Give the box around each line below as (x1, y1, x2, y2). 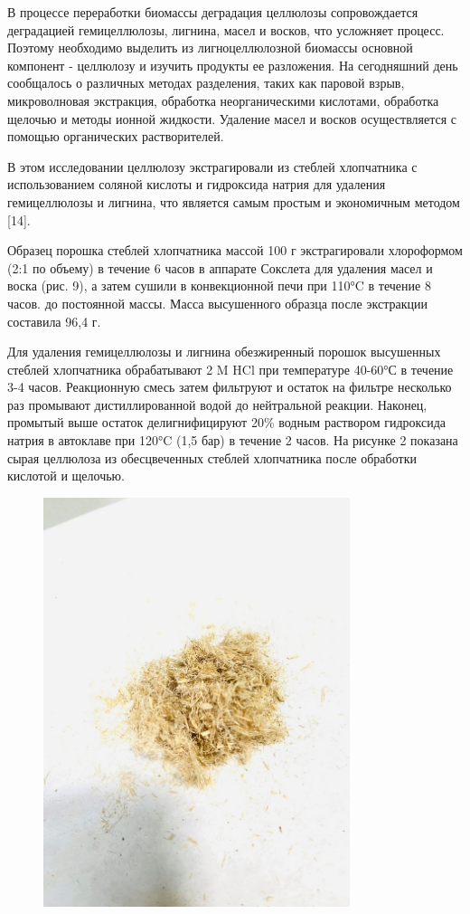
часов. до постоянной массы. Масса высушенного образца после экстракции (7, 293, 428, 312)
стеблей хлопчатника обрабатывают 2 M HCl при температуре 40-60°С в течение (7, 359, 454, 378)
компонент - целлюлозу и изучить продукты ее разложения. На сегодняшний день (7, 55, 458, 74)
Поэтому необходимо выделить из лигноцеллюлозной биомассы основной (7, 38, 413, 57)
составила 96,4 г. (7, 311, 101, 330)
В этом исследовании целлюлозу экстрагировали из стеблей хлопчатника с (7, 157, 418, 176)
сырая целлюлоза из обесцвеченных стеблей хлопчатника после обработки (7, 448, 417, 467)
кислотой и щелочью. (7, 466, 125, 485)
